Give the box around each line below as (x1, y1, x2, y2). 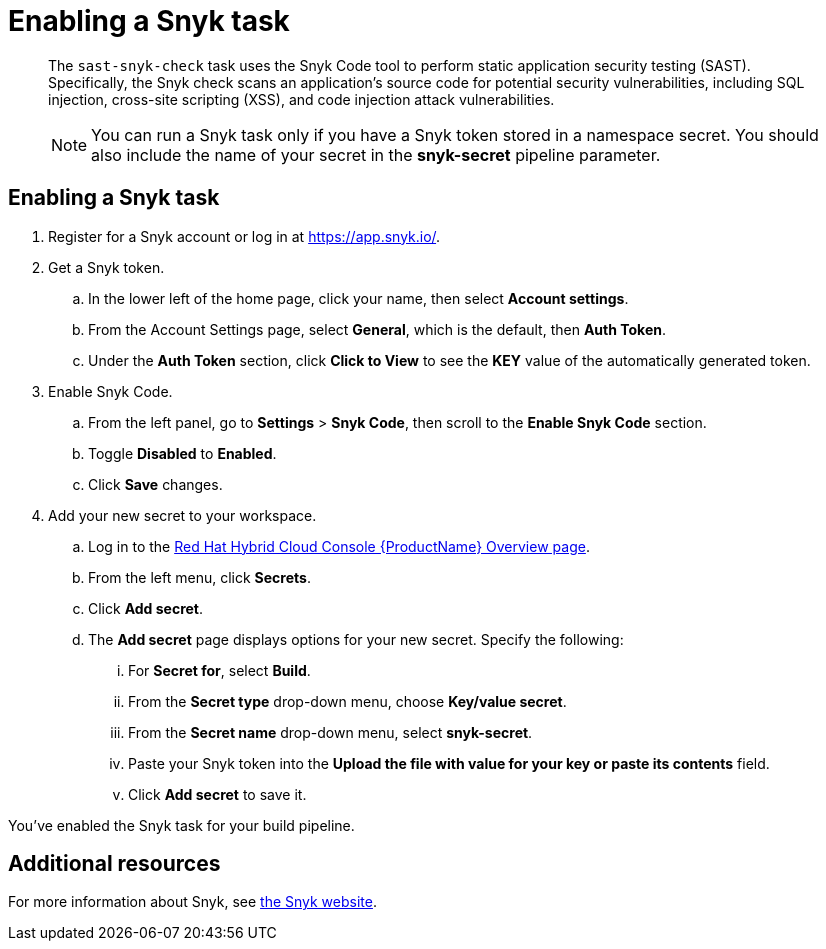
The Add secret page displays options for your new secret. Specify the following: (88, 630, 624, 648)
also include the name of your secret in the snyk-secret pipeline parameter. (91, 144, 661, 165)
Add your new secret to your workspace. (48, 506, 317, 524)
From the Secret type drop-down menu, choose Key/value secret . (128, 692, 567, 710)
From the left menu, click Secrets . (88, 568, 311, 586)
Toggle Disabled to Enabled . (88, 444, 277, 462)
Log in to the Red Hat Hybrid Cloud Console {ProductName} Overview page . (88, 537, 590, 555)
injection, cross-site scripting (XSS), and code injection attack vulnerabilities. (48, 90, 555, 108)
